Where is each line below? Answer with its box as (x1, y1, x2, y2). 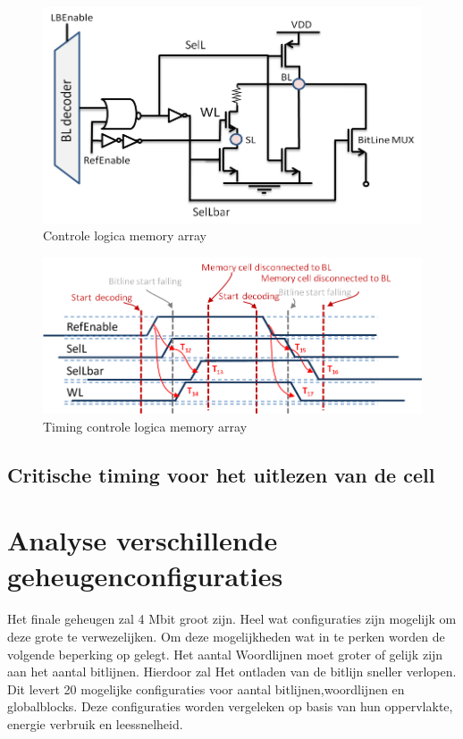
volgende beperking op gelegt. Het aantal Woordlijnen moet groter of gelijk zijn (7, 644, 443, 663)
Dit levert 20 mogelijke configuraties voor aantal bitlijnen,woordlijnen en (7, 679, 405, 698)
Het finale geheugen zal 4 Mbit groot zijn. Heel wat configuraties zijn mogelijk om (7, 609, 457, 628)
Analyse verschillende (7, 522, 278, 558)
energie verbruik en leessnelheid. (7, 714, 183, 733)
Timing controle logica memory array (43, 416, 248, 435)
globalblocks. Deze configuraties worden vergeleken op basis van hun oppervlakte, (7, 697, 453, 716)
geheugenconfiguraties (7, 557, 283, 593)
